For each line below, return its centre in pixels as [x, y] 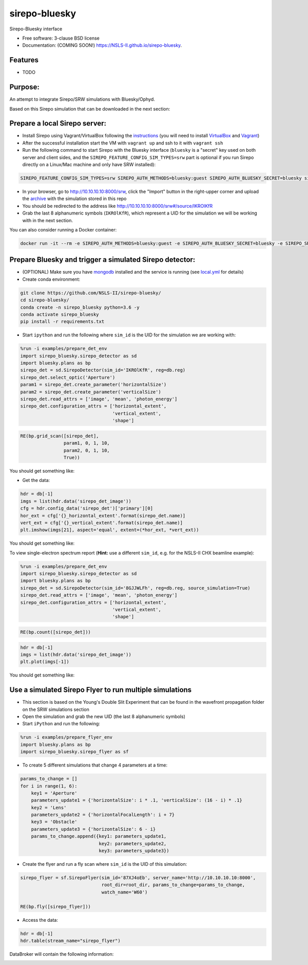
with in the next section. [47, 220]
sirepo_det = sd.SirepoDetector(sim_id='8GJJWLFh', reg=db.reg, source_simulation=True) [136, 588]
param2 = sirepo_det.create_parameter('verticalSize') [91, 392]
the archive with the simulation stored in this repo [74, 199]
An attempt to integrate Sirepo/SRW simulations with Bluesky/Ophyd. [82, 99]
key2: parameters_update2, [133, 843]
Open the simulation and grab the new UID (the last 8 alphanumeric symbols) [104, 716]
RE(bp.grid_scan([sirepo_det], [60, 436]
